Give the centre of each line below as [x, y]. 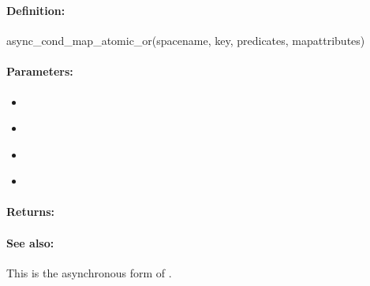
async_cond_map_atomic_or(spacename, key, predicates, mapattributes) [186, 41]
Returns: [31, 212]
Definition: [36, 10]
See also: [30, 242]
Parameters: [40, 71]
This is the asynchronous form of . [89, 272]
